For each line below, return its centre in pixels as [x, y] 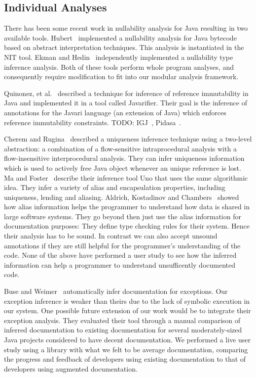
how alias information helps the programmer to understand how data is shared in [127, 207]
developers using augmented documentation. [71, 368]
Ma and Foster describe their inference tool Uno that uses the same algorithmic [126, 177]
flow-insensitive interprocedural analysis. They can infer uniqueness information [124, 158]
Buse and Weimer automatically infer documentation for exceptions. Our [116, 291]
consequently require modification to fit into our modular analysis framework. [121, 76]
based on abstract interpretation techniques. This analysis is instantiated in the [124, 47]
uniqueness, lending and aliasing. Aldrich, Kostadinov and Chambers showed [122, 197]
